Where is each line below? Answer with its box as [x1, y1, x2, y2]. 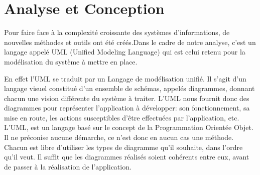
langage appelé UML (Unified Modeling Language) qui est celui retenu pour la [4, 46, 245, 57]
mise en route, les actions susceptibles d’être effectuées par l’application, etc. [4, 112, 239, 122]
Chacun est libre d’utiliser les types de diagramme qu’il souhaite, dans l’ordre [4, 141, 243, 152]
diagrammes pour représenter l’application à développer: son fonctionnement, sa [4, 102, 250, 113]
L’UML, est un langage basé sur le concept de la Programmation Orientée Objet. [4, 122, 253, 132]
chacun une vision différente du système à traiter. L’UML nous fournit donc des [4, 92, 249, 103]
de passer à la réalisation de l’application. [4, 161, 132, 171]
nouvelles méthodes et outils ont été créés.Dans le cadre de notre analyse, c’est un [4, 36, 256, 47]
